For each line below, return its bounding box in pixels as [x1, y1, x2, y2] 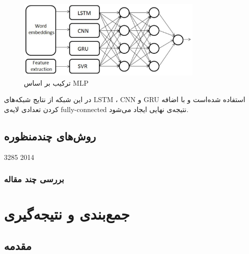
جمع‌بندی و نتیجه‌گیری [4, 204, 130, 224]
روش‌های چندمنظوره [4, 128, 96, 143]
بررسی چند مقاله [4, 173, 64, 185]
